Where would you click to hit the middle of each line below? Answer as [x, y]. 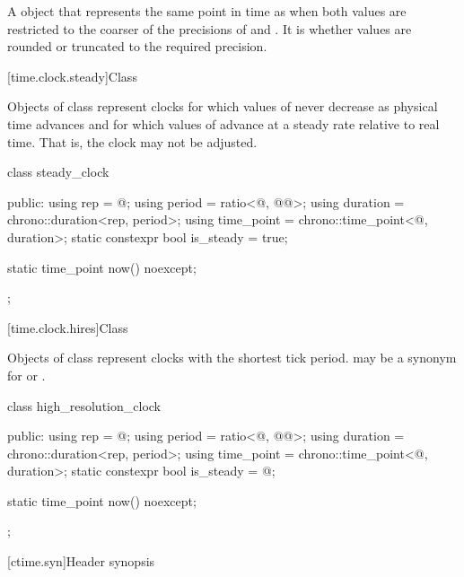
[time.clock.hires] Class [68, 327]
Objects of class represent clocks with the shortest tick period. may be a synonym [232, 358]
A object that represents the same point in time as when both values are [207, 11]
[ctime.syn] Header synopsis [81, 561]
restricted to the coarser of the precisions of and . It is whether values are [210, 28]
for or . [26, 375]
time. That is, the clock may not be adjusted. [132, 141]
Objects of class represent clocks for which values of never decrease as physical [223, 106]
